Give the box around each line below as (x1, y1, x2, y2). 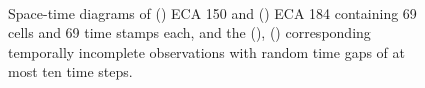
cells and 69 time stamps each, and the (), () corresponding (8, 22, 371, 43)
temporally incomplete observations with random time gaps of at (8, 41, 406, 62)
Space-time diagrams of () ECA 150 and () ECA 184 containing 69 (8, 2, 417, 23)
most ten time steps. (8, 61, 133, 82)
